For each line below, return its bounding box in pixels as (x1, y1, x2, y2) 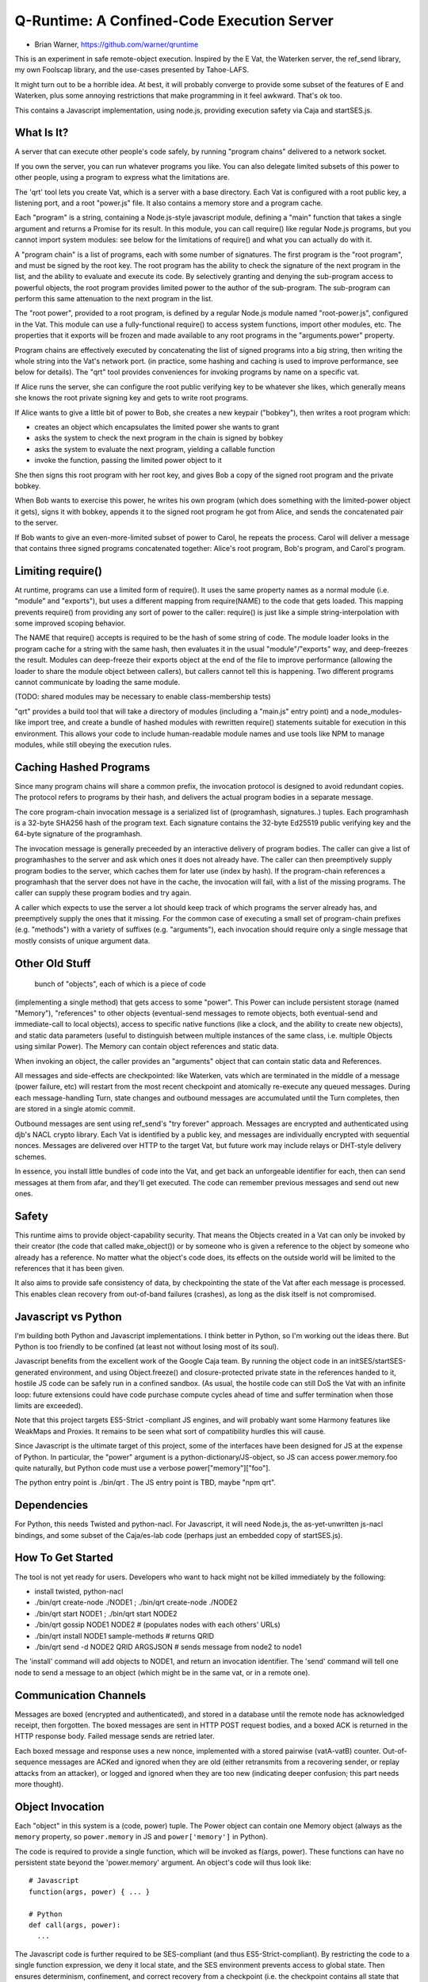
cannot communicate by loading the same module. (14, 677, 181, 687)
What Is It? (14, 126, 69, 140)
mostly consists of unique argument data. (14, 936, 151, 945)
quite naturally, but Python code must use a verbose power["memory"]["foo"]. (14, 1463, 271, 1472)
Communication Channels (14, 1689, 147, 1702)
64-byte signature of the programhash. (14, 829, 143, 839)
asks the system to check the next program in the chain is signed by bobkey (34, 433, 284, 443)
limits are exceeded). (14, 1401, 83, 1410)
